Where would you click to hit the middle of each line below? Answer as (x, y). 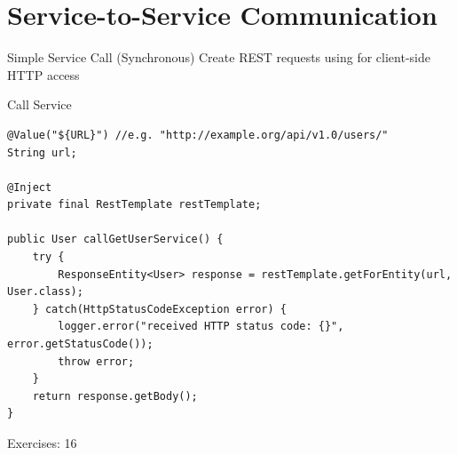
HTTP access (43, 74)
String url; (42, 152)
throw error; (96, 361)
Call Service (39, 104)
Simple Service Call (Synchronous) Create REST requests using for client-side (219, 57)
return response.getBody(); (115, 396)
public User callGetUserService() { (115, 239)
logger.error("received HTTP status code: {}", (201, 327)
